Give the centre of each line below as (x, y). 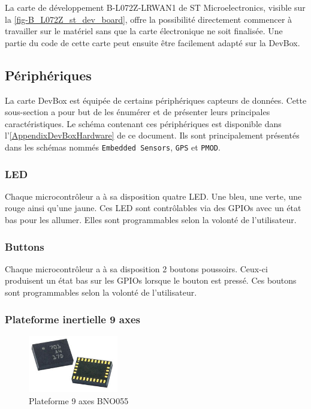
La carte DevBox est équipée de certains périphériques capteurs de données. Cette (156, 100)
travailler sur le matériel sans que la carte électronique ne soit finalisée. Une (144, 31)
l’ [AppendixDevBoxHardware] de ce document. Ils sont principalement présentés (152, 135)
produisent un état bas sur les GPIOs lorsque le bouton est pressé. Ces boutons (151, 280)
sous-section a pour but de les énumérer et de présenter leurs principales (138, 112)
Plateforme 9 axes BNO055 (79, 400)
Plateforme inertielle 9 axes (73, 319)
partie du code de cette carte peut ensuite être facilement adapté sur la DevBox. (153, 42)
